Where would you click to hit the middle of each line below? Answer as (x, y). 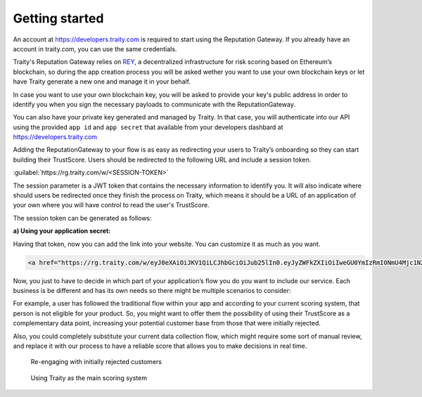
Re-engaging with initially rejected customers (96, 362)
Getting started (58, 18)
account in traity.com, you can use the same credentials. (95, 48)
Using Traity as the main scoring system (89, 378)
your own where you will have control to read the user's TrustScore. (111, 205)
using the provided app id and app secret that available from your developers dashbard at (148, 127)
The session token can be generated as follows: (82, 218)
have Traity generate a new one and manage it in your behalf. (102, 82)
